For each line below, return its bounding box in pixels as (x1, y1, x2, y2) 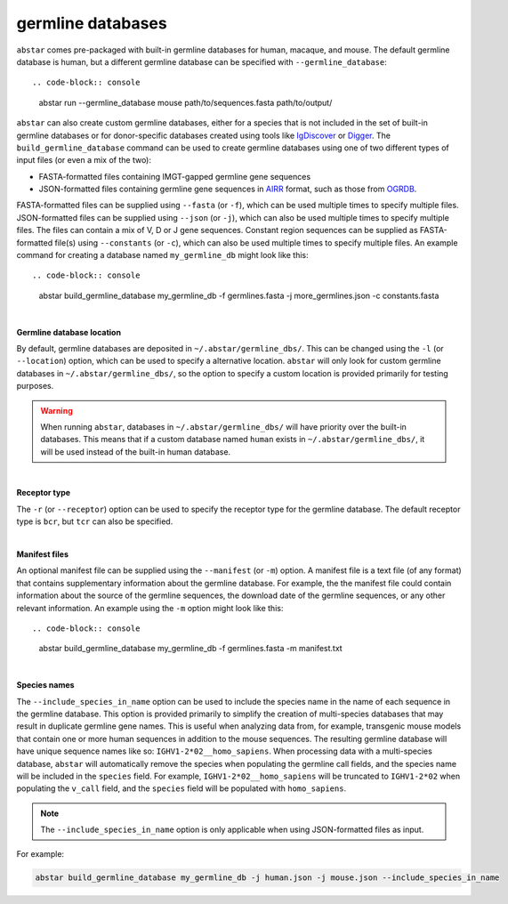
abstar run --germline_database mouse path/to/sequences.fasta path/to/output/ (38, 97, 333, 108)
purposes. (16, 381, 54, 391)
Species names (16, 680, 75, 690)
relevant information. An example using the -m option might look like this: (16, 602, 284, 613)
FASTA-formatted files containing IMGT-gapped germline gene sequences (38, 171, 311, 182)
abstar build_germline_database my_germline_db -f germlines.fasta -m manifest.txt (38, 643, 343, 654)
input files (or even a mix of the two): (16, 155, 151, 165)
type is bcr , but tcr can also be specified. (16, 516, 173, 527)
